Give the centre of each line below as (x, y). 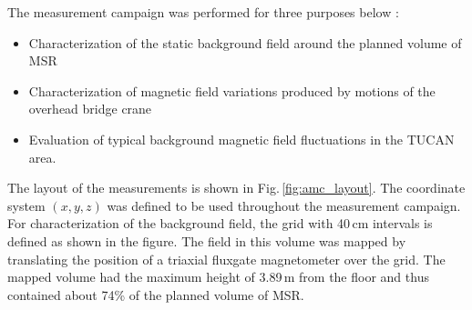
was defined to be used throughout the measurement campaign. (284, 205)
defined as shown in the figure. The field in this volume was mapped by (207, 240)
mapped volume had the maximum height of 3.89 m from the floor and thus (218, 277)
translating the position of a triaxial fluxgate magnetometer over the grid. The (226, 259)
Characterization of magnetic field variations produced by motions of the (232, 90)
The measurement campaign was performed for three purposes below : (203, 12)
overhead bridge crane (90, 109)
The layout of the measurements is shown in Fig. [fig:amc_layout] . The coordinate (236, 188)
